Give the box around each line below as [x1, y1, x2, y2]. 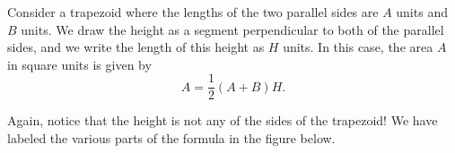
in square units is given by [7, 55, 152, 73]
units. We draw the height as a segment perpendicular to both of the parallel [21, 20, 444, 38]
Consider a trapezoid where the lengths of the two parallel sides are [7, 3, 379, 21]
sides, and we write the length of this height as [7, 38, 265, 56]
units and [396, 3, 448, 21]
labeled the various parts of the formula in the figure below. [7, 129, 336, 148]
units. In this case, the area [283, 38, 433, 56]
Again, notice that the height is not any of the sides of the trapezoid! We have [7, 111, 438, 130]
